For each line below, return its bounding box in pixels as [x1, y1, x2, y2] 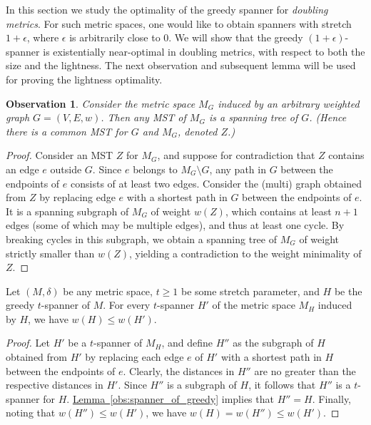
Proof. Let [6, 335, 50, 350]
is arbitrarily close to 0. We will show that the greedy [69, 30, 303, 45]
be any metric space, [63, 283, 153, 298]
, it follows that [248, 377, 316, 392]
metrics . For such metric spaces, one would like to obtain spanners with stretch [6, 16, 352, 31]
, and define [161, 335, 213, 350]
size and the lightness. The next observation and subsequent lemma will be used [6, 58, 356, 73]
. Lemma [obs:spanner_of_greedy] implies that [66, 391, 274, 406]
